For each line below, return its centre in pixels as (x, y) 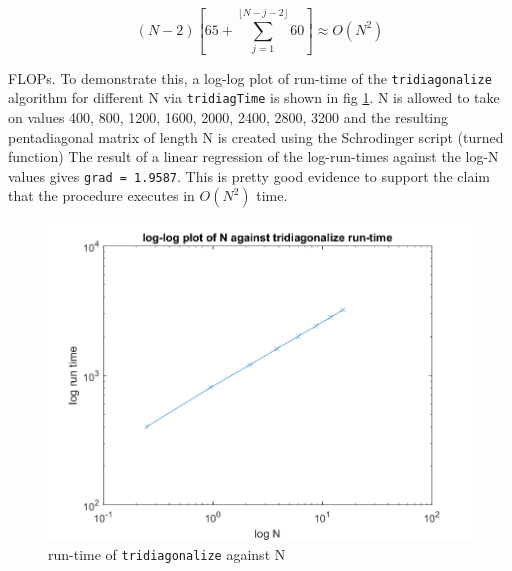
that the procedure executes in (101, 195)
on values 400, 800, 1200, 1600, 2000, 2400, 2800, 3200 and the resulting (228, 116)
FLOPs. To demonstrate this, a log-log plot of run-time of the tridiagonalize (250, 77)
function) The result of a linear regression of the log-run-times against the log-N (253, 156)
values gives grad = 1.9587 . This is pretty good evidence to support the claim (249, 175)
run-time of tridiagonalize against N (167, 553)
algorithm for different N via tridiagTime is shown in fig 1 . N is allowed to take (254, 97)
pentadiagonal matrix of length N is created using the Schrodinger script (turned (256, 136)
